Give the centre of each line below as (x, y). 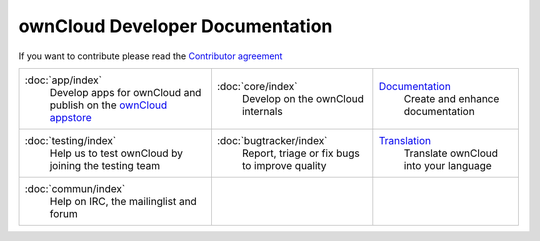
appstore (70, 117)
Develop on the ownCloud (303, 98)
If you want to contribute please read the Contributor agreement (150, 56)
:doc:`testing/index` (70, 140)
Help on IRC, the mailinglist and (123, 201)
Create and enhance (451, 98)
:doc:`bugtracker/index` (272, 140)
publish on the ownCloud (108, 105)
